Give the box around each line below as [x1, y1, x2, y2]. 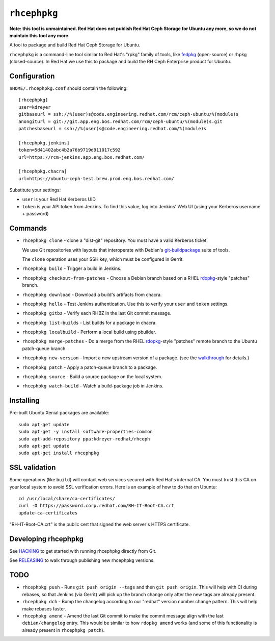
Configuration [9, 71, 55, 80]
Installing [9, 396, 40, 405]
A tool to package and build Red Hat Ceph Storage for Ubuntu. [9, 42, 141, 48]
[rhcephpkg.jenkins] [18, 140, 70, 145]
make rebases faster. [22, 605, 66, 612]
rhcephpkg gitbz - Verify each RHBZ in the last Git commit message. [22, 310, 172, 316]
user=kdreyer [18, 104, 51, 110]
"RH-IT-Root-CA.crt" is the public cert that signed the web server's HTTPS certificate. [9, 521, 190, 528]
